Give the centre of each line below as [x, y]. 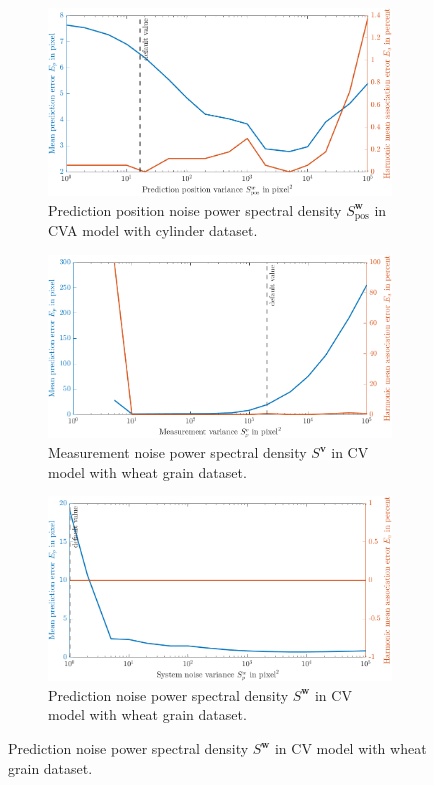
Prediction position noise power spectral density [195, 209]
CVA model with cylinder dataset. [153, 230]
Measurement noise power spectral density [177, 452]
